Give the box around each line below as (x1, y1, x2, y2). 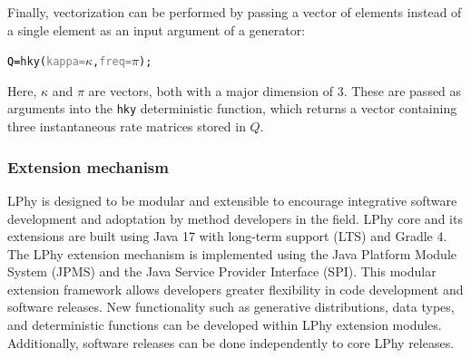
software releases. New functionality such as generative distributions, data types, (7, 297, 455, 316)
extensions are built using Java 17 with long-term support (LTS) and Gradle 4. (7, 227, 447, 246)
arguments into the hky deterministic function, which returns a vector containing (7, 99, 457, 118)
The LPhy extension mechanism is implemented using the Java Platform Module (7, 244, 456, 263)
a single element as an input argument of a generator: (7, 20, 306, 39)
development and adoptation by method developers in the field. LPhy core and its (7, 208, 463, 227)
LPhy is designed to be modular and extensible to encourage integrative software (7, 190, 457, 209)
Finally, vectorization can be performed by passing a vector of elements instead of (7, 3, 462, 21)
